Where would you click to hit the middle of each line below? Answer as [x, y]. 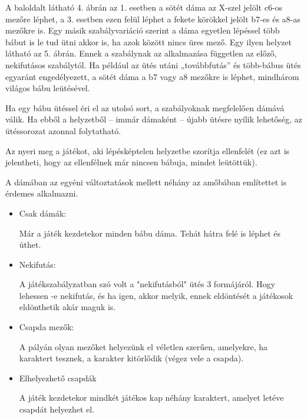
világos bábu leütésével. [48, 88]
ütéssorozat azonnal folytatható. [63, 130]
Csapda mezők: [47, 327]
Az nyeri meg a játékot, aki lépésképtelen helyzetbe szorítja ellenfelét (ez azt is [148, 150]
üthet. [30, 245]
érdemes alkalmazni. [42, 193]
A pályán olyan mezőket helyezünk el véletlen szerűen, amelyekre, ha [143, 346]
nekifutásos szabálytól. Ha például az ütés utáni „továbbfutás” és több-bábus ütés [153, 64]
